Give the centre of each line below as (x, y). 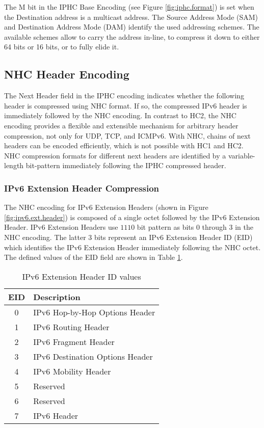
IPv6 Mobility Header (72, 371)
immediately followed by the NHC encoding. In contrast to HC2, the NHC (120, 115)
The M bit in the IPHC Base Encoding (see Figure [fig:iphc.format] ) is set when (129, 7)
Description (57, 297)
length (14, 165)
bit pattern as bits (165, 227)
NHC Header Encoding (67, 74)
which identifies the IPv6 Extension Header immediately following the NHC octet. (133, 247)
